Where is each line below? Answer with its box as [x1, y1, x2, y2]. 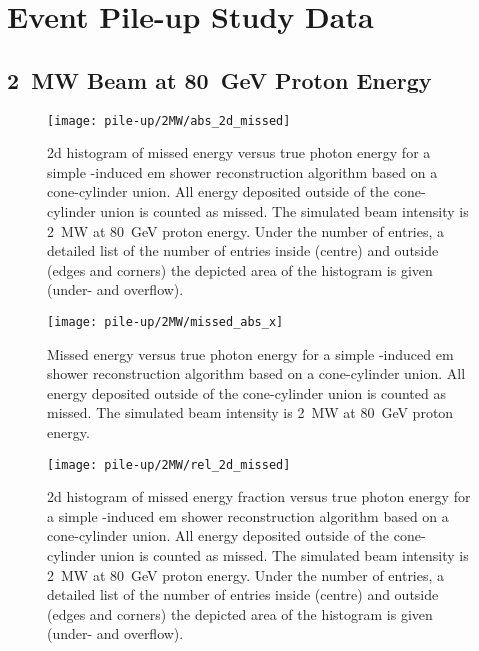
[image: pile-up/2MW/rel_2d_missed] [47, 457, 291, 472]
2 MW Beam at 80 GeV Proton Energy [7, 64, 432, 95]
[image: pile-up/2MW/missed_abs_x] [47, 314, 284, 329]
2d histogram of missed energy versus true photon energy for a [47, 142, 431, 163]
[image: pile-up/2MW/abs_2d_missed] [47, 113, 291, 128]
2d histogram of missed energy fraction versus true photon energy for [47, 486, 471, 507]
